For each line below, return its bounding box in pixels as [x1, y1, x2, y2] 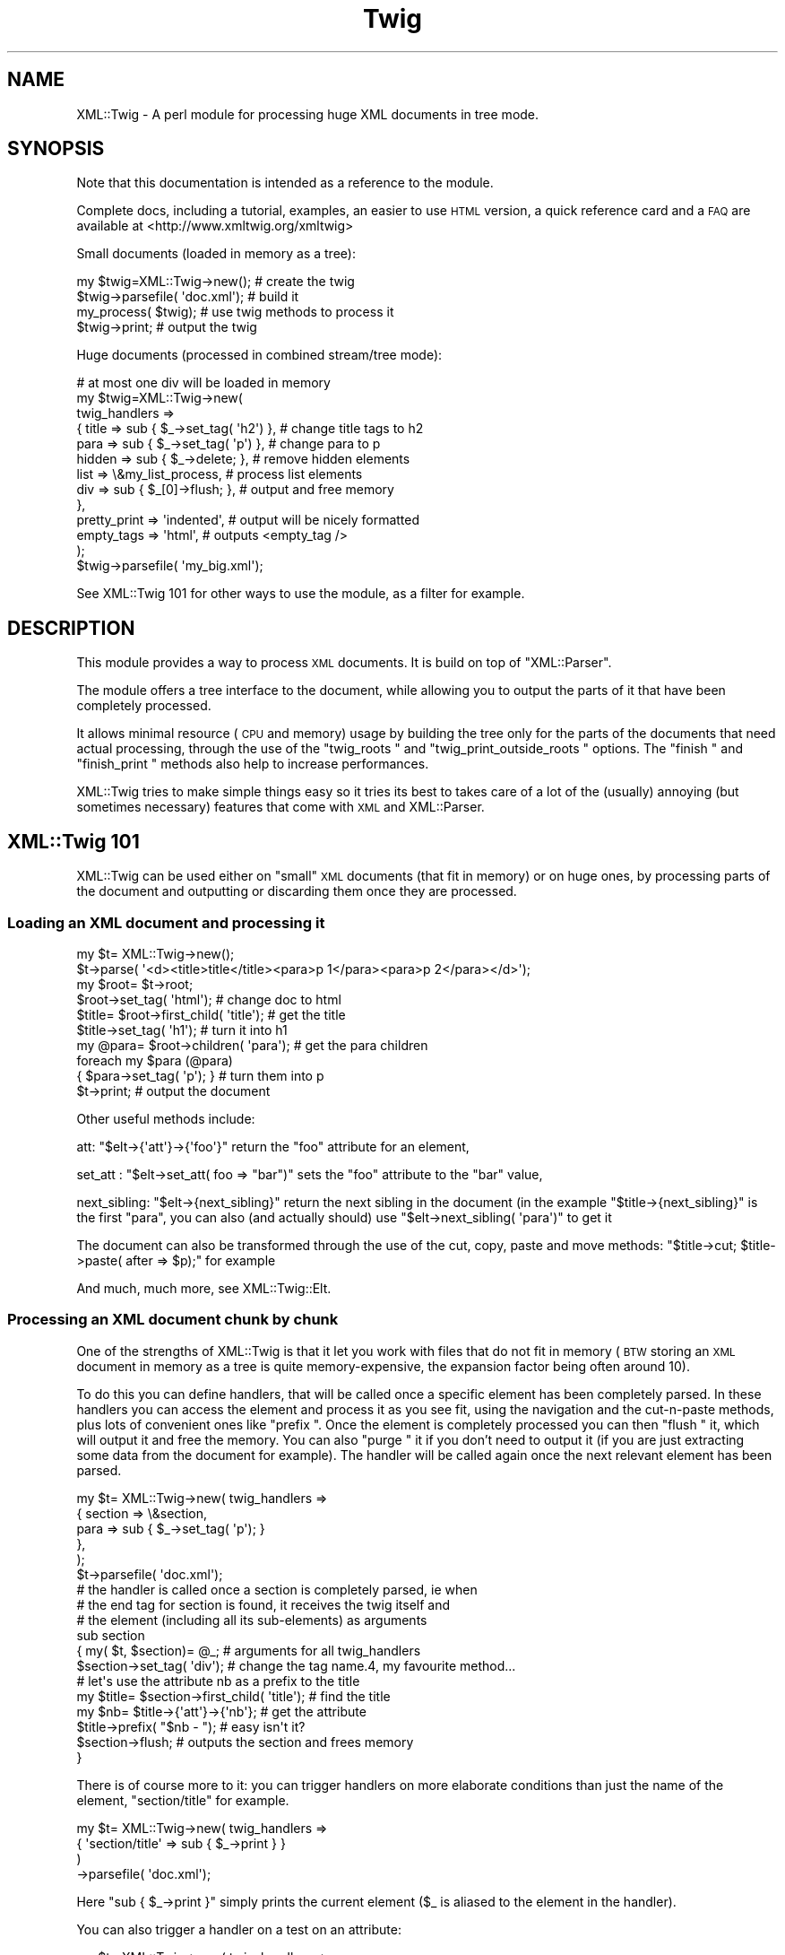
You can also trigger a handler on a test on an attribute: [76, 1921, 401, 1937]
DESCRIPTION [7, 616, 135, 639]
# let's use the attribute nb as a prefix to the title [76, 1673, 360, 1689]
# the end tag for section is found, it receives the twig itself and [76, 1596, 451, 1612]
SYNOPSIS [7, 137, 105, 161]
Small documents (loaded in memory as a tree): [76, 246, 356, 262]
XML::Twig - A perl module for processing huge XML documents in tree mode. [76, 106, 539, 122]
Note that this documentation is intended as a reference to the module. [76, 175, 494, 191]
